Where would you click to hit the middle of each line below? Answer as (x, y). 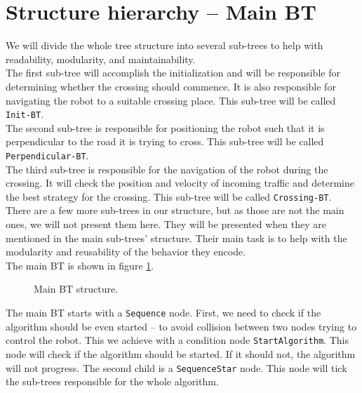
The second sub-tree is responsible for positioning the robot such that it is (165, 127)
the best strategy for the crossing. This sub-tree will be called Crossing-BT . (169, 196)
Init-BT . (25, 114)
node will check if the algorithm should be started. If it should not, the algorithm (181, 353)
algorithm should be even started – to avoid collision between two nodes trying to (181, 326)
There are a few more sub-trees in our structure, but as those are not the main (175, 210)
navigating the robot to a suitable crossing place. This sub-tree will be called (171, 100)
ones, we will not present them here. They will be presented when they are (166, 224)
